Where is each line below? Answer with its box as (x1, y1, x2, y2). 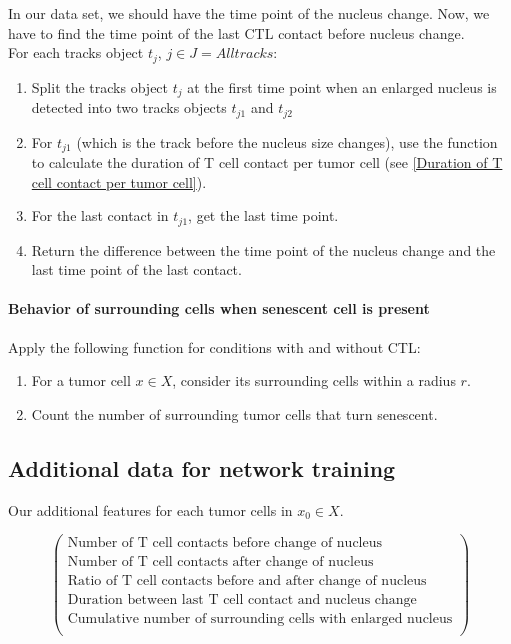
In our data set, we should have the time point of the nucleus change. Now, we (8, 3, 490, 23)
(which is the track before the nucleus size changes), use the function (76, 131, 498, 152)
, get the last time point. (188, 205, 339, 226)
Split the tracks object (31, 76, 169, 97)
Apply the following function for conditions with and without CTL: (8, 336, 421, 357)
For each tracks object (8, 42, 144, 63)
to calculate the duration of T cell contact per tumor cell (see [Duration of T (31, 152, 503, 172)
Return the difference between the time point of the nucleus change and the (31, 239, 496, 260)
